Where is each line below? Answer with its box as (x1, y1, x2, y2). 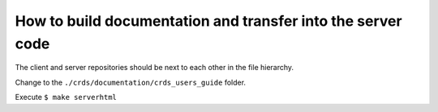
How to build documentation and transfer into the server (15, 12, 402, 30)
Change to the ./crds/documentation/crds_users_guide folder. (15, 77, 247, 87)
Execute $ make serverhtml (15, 93, 118, 102)
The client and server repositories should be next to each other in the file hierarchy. (15, 63, 294, 73)
